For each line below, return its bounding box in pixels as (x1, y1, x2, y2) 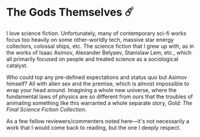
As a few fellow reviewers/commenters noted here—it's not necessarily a (6, 117, 190, 125)
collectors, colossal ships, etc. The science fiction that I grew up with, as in (6, 42, 195, 50)
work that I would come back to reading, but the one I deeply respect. (6, 124, 181, 131)
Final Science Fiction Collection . (6, 105, 87, 113)
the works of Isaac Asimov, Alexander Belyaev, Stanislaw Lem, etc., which (6, 48, 192, 56)
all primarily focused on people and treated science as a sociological (6, 55, 178, 62)
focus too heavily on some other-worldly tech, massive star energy (6, 36, 174, 43)
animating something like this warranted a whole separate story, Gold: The (6, 99, 193, 107)
